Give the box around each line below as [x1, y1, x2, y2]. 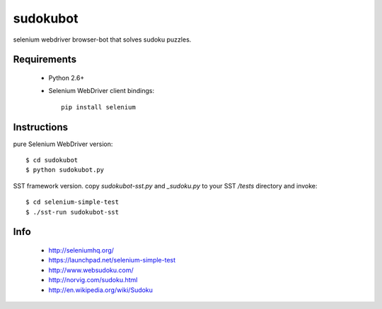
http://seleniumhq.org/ [48, 246, 115, 254]
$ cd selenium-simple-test [25, 198, 120, 206]
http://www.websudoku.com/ [48, 265, 134, 274]
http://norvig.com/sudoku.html [48, 276, 138, 284]
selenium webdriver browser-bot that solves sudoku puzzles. [13, 35, 192, 44]
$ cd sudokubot [25, 156, 79, 164]
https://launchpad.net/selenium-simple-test [48, 256, 176, 265]
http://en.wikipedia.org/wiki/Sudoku [48, 286, 154, 294]
